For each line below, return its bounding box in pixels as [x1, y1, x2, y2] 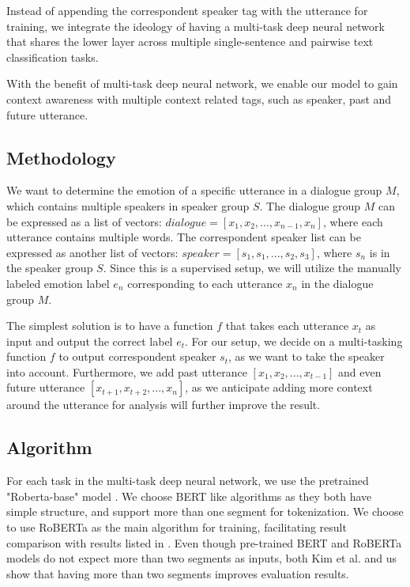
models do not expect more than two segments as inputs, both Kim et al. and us [6, 550, 397, 566]
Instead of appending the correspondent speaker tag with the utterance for [6, 2, 368, 18]
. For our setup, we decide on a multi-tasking [185, 332, 403, 349]
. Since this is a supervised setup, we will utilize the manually [103, 259, 401, 276]
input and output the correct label [6, 332, 173, 349]
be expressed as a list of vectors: [6, 213, 162, 229]
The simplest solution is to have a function [6, 317, 213, 334]
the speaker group [6, 259, 93, 276]
